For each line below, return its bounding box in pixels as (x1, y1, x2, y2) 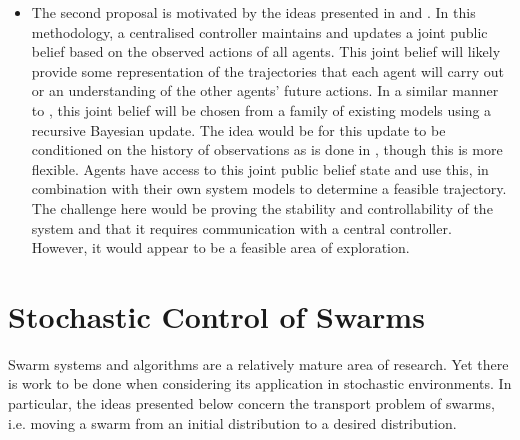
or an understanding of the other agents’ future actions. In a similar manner (31, 80, 499, 101)
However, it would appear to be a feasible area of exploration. (31, 237, 410, 258)
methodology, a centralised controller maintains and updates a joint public (31, 21, 488, 42)
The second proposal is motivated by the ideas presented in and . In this (31, 2, 476, 22)
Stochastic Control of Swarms (8, 295, 425, 336)
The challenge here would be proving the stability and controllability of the (31, 197, 493, 218)
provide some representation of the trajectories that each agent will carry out (31, 60, 505, 81)
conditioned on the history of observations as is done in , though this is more (31, 139, 503, 160)
